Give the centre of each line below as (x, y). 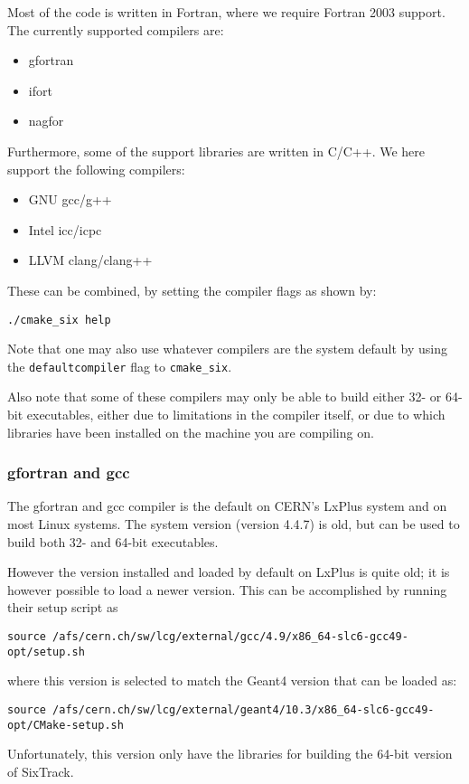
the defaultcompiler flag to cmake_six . (120, 366)
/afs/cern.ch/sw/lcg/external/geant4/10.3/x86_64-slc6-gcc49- (244, 709)
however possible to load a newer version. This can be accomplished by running (227, 589)
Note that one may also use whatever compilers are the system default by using (228, 349)
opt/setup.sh (46, 652)
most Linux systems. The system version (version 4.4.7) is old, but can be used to (234, 524)
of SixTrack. (41, 771)
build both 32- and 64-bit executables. (113, 541)
